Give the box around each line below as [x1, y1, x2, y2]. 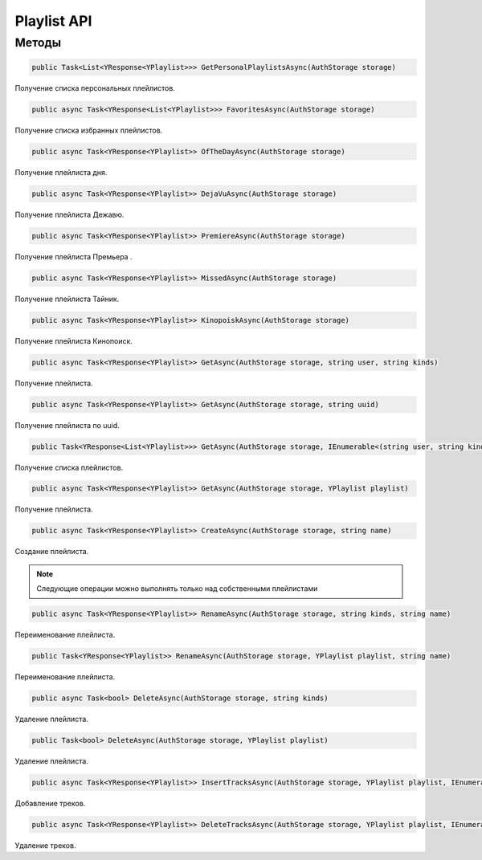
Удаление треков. [14, 841, 76, 850]
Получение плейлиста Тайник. [14, 294, 120, 304]
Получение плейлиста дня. [14, 167, 108, 177]
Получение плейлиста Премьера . [14, 251, 133, 261]
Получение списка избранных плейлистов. [14, 125, 163, 135]
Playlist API [14, 12, 92, 30]
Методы [14, 35, 62, 50]
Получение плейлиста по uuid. [14, 420, 120, 430]
